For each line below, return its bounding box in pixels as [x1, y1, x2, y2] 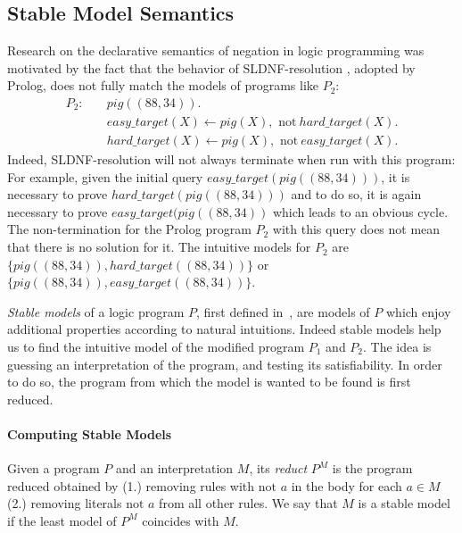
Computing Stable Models [7, 424, 172, 443]
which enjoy [385, 302, 451, 321]
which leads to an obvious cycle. [272, 202, 449, 221]
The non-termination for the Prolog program [7, 220, 252, 238]
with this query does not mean [272, 220, 441, 238]
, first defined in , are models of [195, 302, 370, 321]
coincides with [142, 511, 219, 529]
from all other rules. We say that [159, 494, 338, 512]
